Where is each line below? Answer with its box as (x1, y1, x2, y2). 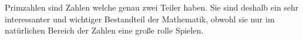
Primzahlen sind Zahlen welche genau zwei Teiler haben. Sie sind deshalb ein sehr (5, 1, 299, 13)
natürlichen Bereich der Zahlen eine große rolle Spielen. (5, 24, 204, 36)
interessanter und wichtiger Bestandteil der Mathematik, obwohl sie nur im (5, 12, 275, 25)
